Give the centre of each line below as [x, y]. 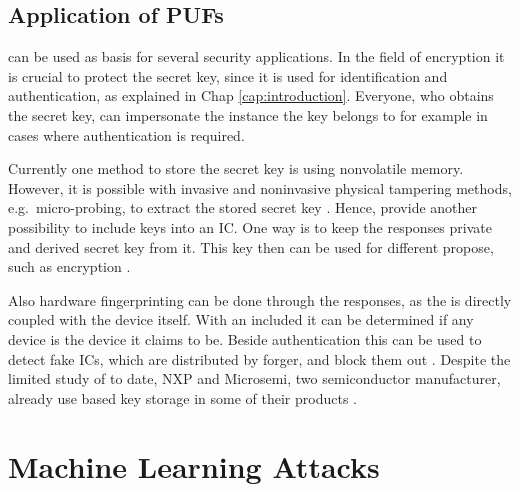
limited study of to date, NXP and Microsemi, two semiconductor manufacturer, [254, 378]
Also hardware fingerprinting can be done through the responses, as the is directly [260, 299]
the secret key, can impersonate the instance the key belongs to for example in [248, 114]
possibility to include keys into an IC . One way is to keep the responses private [250, 226]
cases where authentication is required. [126, 134]
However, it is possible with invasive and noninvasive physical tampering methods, [260, 187]
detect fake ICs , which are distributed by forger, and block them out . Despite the [259, 358]
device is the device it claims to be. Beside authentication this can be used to [245, 338]
